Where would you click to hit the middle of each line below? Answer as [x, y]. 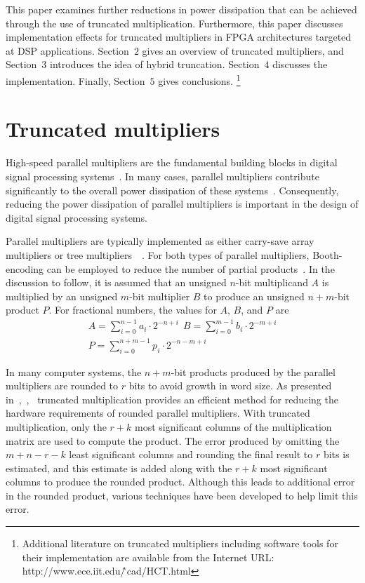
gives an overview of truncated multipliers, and [243, 50]
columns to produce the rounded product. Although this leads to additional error [180, 482]
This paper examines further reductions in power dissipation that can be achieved [181, 9]
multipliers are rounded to [62, 386]
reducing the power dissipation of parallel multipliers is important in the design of [182, 204]
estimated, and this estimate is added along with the [119, 468]
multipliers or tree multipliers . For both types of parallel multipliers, [158, 254]
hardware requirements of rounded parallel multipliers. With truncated [158, 413]
